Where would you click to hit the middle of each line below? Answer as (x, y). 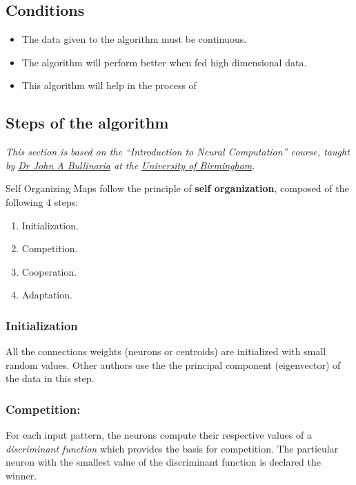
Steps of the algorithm (87, 123)
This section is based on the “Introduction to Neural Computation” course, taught (178, 152)
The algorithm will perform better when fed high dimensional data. (164, 62)
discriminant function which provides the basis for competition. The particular (172, 448)
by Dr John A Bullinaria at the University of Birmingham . (130, 165)
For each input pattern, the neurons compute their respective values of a (159, 435)
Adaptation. (47, 295)
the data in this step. (50, 378)
